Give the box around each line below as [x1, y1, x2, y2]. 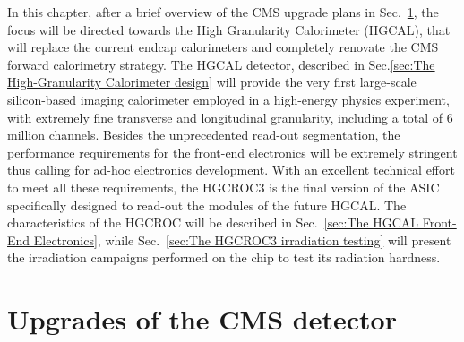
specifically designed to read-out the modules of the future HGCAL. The [7, 195, 407, 214]
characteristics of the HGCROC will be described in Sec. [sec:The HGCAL [7, 213, 419, 232]
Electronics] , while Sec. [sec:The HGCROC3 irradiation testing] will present [33, 230, 451, 249]
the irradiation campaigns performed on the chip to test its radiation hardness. [7, 248, 441, 267]
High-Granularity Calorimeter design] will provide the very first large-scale [7, 73, 417, 91]
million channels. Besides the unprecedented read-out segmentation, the [7, 125, 400, 144]
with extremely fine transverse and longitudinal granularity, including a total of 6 [7, 107, 453, 126]
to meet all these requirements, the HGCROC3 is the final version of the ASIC [7, 177, 440, 196]
